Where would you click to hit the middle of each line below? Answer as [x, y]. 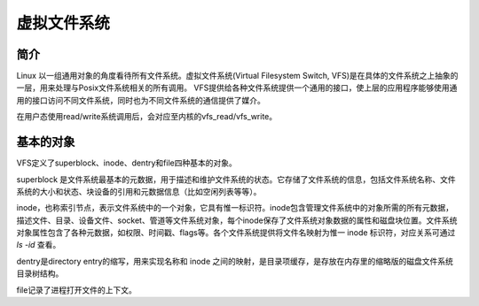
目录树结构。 [40, 273]
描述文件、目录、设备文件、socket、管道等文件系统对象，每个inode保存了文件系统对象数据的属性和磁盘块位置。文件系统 [237, 220]
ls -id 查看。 [39, 245]
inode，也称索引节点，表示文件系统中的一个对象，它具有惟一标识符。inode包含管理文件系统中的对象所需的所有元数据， [235, 208]
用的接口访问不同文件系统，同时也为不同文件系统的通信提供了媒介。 [141, 100]
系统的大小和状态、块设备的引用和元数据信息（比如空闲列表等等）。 [139, 191]
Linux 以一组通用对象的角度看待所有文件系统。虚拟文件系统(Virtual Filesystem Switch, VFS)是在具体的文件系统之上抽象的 [237, 76]
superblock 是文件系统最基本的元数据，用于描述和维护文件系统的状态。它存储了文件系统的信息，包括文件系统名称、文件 [236, 179]
